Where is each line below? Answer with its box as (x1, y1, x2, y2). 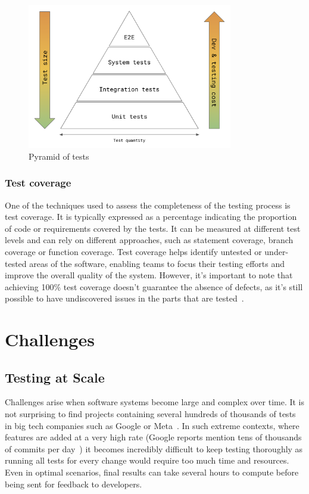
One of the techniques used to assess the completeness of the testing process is (5, 198, 291, 211)
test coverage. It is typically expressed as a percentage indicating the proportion (5, 210, 297, 223)
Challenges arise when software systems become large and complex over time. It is (5, 396, 305, 408)
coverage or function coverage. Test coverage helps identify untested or (5, 245, 262, 257)
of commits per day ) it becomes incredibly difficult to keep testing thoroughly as (5, 442, 303, 455)
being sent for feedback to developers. (5, 477, 142, 490)
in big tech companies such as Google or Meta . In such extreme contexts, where (5, 419, 299, 431)
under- (264, 245, 289, 257)
